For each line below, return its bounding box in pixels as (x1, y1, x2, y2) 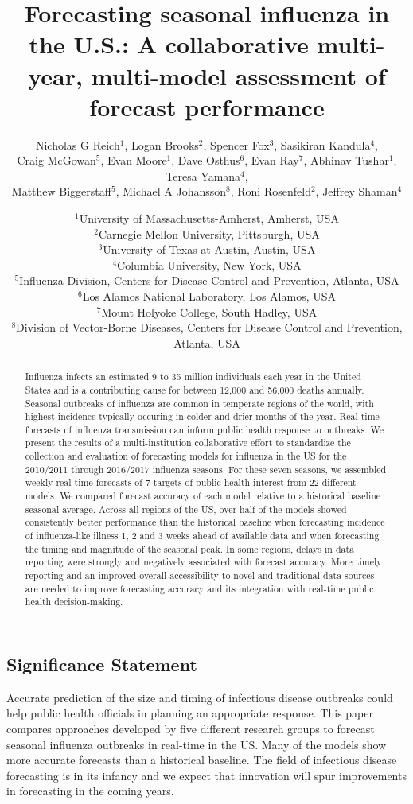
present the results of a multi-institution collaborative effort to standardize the (25, 436, 351, 449)
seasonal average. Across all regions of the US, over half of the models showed (25, 502, 347, 515)
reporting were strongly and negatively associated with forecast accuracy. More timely (25, 555, 382, 569)
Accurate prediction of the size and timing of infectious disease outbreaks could (6, 689, 393, 705)
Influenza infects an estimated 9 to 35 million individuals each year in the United (25, 370, 361, 383)
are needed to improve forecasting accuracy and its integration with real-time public (25, 581, 374, 595)
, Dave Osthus (171, 152, 240, 169)
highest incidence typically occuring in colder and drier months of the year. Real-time (25, 410, 380, 423)
